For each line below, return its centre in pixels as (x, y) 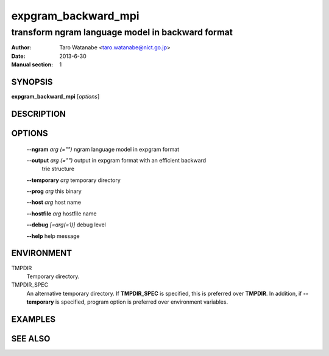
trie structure (58, 169)
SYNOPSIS (32, 82)
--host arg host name (54, 202)
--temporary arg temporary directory (74, 180)
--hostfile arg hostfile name (62, 214)
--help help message (53, 236)
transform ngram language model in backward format (122, 32)
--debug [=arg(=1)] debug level (66, 225)
